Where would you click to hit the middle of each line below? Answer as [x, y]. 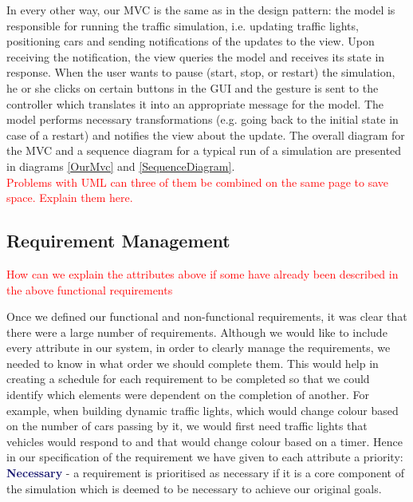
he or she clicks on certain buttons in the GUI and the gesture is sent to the [193, 87]
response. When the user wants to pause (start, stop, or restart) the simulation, [201, 72]
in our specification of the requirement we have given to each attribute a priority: [205, 457]
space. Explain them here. [70, 198]
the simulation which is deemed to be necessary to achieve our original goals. [194, 488]
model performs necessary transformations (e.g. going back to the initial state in [203, 119]
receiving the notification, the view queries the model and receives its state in [196, 56]
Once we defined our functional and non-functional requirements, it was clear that [207, 316]
